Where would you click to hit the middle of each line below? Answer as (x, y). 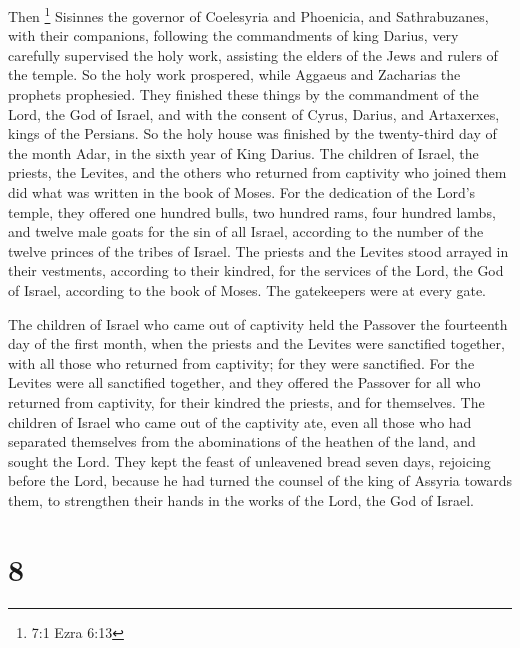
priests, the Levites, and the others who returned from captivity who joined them (257, 172)
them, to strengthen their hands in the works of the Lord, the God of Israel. (241, 499)
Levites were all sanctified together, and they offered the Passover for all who (244, 382)
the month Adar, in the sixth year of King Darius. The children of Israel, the (243, 152)
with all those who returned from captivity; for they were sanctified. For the (241, 362)
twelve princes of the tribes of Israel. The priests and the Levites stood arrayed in (258, 250)
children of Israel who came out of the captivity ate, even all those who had (240, 421)
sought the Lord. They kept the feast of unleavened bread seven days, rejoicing (249, 460)
